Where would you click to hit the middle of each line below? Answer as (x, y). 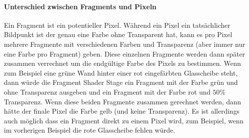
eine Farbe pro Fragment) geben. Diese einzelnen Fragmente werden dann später (124, 53)
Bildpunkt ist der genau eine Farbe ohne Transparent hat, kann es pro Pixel (118, 34)
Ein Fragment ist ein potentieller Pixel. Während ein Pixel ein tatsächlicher (117, 25)
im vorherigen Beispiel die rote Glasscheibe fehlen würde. (90, 130)
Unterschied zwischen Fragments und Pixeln (80, 6)
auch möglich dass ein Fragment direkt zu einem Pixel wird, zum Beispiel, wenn (124, 120)
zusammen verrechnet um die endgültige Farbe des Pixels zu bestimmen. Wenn (123, 63)
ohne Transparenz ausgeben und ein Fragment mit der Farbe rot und (107, 91)
